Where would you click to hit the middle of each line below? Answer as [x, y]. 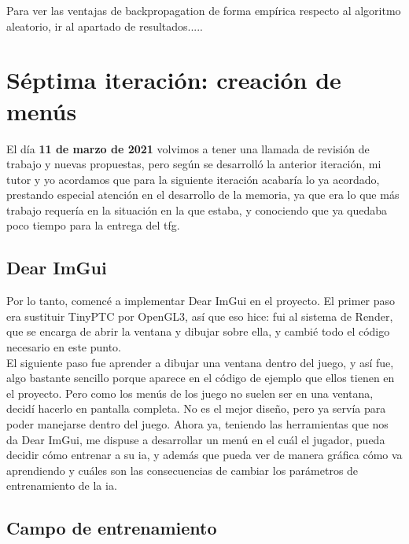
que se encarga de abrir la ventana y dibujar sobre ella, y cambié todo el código [198, 331]
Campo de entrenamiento [112, 528]
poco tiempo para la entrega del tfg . [93, 225]
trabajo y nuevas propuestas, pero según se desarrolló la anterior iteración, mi [194, 164]
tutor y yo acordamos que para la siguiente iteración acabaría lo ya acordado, [193, 179]
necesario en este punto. [64, 347]
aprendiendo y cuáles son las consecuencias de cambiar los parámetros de [182, 470]
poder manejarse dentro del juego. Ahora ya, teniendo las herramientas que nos [197, 424]
